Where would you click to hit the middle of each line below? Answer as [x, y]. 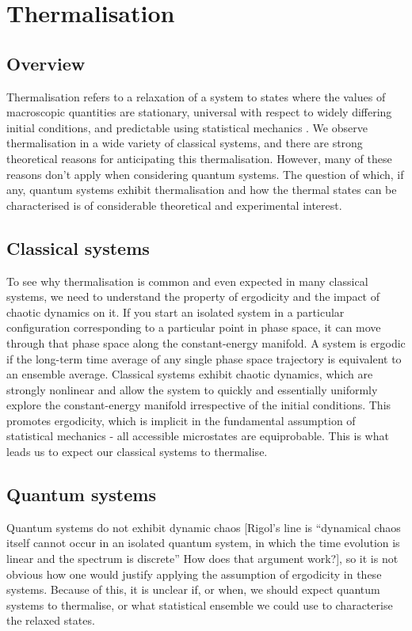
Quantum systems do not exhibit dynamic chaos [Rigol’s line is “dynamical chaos [204, 527]
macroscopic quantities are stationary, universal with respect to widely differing [199, 112]
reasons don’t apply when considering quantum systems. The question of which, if [205, 174]
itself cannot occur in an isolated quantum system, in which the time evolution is [203, 543]
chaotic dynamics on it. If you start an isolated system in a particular [175, 312]
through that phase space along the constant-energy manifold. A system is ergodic [206, 342]
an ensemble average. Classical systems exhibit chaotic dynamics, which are [190, 374]
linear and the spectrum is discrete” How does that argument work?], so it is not [202, 559]
